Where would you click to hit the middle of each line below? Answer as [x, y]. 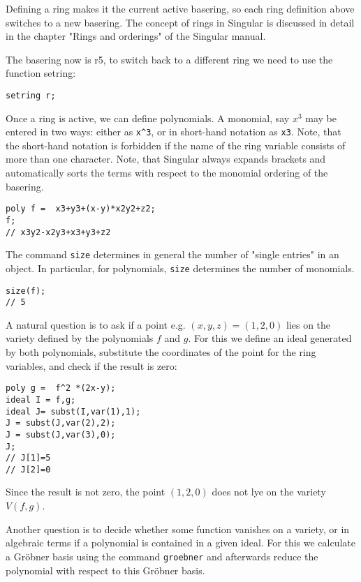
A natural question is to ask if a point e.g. [96, 324]
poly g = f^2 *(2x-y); [61, 388]
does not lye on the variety [269, 492]
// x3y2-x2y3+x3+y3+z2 [58, 232]
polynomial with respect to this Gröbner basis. [105, 570]
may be [321, 118]
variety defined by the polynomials [80, 338]
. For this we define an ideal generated [270, 338]
